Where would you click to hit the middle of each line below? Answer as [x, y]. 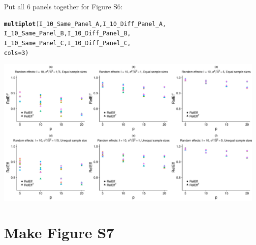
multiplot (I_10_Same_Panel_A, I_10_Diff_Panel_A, [85, 24]
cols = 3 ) [16, 53]
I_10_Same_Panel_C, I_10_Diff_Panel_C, [67, 43]
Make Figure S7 [59, 232]
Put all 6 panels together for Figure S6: [63, 6]
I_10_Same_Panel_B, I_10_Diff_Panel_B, [67, 34]
